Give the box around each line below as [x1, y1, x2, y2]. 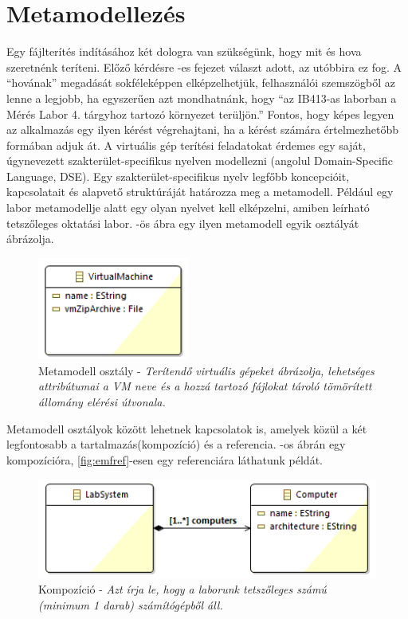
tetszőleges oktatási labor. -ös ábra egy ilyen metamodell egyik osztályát [6, 214, 359, 231]
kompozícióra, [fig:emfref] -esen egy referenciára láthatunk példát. [6, 451, 323, 468]
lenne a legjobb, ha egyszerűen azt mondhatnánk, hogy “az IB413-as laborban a [6, 89, 397, 106]
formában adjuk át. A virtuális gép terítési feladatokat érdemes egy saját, [6, 136, 366, 153]
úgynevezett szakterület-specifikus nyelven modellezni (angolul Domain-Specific [6, 152, 394, 169]
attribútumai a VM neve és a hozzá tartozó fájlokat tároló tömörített [38, 378, 372, 394]
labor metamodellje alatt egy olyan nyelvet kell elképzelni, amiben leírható [6, 199, 370, 216]
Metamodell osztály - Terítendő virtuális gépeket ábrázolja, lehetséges [38, 362, 375, 378]
